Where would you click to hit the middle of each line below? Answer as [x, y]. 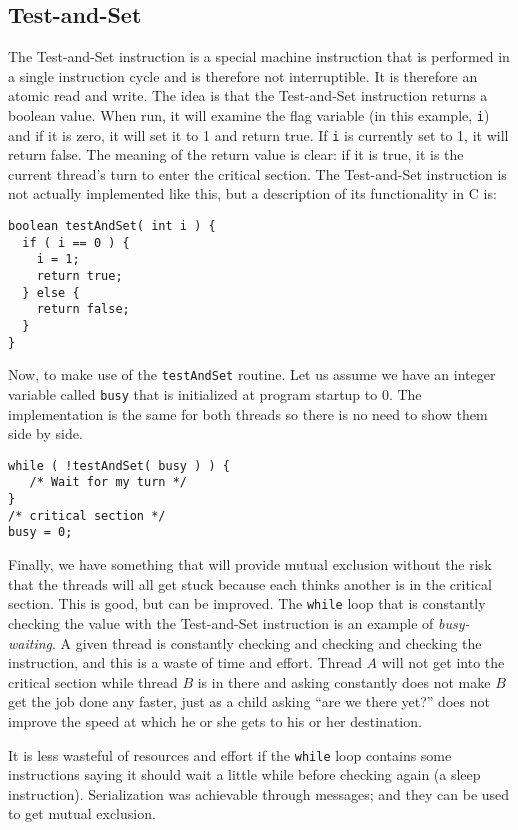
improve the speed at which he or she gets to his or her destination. [215, 720]
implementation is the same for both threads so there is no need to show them [248, 413]
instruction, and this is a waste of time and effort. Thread [185, 662]
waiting [30, 642]
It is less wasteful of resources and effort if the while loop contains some [230, 754]
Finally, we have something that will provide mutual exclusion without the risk [250, 564]
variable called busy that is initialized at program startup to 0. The [215, 393]
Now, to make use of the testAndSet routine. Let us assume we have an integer [252, 374]
